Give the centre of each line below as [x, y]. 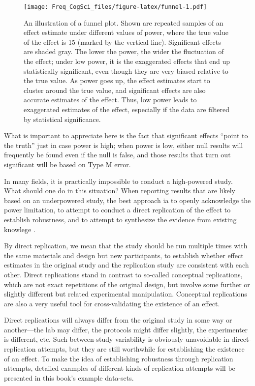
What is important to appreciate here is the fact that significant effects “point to [126, 135]
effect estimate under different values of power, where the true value [126, 32]
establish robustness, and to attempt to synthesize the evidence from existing [120, 219]
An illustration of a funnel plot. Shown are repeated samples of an [124, 22]
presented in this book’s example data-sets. [69, 377]
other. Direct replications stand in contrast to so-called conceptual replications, [123, 274]
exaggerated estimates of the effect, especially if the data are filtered [127, 109]
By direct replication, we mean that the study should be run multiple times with [126, 246]
